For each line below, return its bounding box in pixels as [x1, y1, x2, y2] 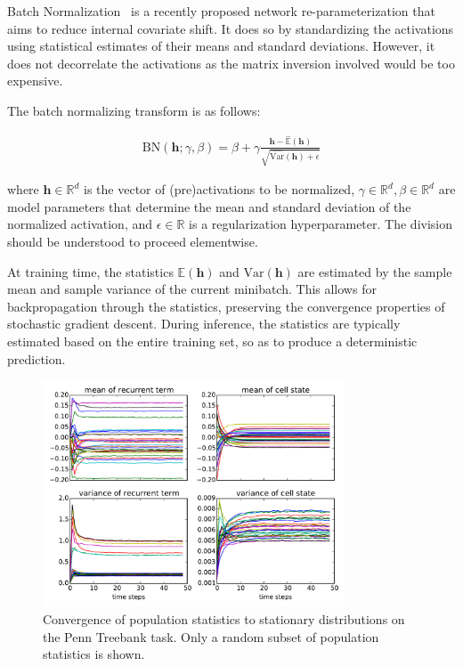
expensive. [7, 71, 63, 90]
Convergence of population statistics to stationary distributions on [43, 610, 405, 629]
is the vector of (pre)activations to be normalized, [84, 180, 355, 199]
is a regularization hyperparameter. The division [189, 215, 452, 233]
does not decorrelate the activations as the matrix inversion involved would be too [7, 53, 455, 72]
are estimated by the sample [297, 262, 452, 280]
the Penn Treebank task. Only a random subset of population [43, 627, 379, 646]
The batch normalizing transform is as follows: [7, 101, 261, 119]
